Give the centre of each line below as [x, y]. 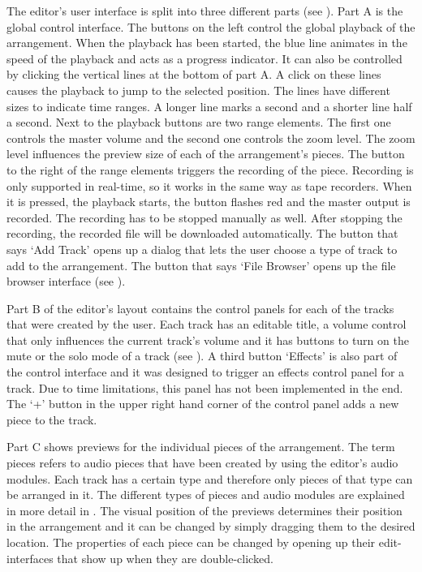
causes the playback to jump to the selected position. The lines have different [198, 90]
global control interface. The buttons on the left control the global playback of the [211, 26]
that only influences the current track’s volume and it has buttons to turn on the [208, 340]
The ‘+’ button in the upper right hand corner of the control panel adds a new [203, 404]
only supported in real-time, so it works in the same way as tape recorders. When [209, 185]
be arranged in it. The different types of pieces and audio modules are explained [206, 495]
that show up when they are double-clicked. [165, 558]
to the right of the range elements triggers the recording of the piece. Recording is [210, 169]
